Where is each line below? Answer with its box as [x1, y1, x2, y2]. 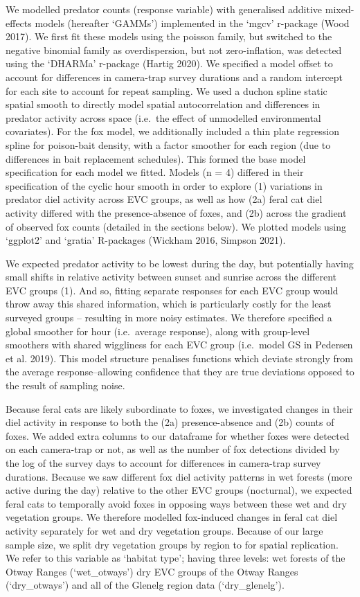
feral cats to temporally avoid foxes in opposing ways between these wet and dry [6, 496, 347, 510]
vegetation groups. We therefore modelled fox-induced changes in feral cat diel [6, 510, 338, 524]
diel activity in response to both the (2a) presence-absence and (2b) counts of [6, 415, 334, 429]
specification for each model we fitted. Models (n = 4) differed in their [6, 165, 304, 179]
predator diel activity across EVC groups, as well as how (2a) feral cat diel [6, 192, 323, 206]
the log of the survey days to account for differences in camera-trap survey [6, 456, 321, 470]
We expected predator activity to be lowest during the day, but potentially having [6, 256, 354, 270]
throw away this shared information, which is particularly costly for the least [6, 296, 332, 311]
